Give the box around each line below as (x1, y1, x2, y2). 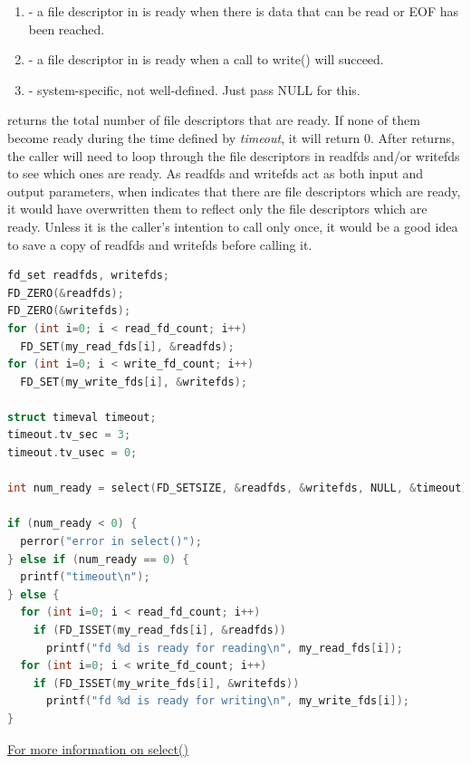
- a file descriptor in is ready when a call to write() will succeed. (28, 50, 384, 69)
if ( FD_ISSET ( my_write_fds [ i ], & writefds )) (33, 676, 300, 690)
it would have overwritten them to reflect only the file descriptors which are (7, 199, 428, 218)
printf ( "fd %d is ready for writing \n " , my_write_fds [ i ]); (45, 694, 409, 708)
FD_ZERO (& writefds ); (7, 304, 131, 318)
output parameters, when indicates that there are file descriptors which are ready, (7, 181, 461, 200)
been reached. (28, 19, 105, 38)
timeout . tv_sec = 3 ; (7, 428, 131, 442)
